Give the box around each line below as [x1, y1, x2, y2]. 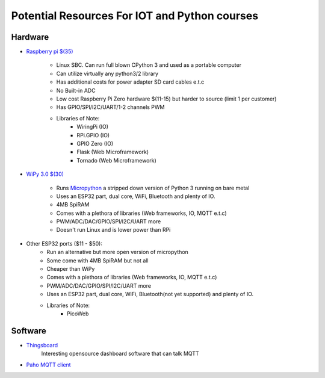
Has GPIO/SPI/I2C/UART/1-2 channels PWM [56, 104, 165, 111]
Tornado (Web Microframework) [76, 156, 156, 164]
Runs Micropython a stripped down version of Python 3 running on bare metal [56, 184, 250, 191]
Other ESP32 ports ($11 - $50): [26, 240, 102, 247]
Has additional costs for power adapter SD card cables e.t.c [56, 78, 205, 85]
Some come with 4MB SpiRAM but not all [46, 256, 149, 264]
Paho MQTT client [26, 361, 72, 368]
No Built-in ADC [56, 87, 96, 94]
